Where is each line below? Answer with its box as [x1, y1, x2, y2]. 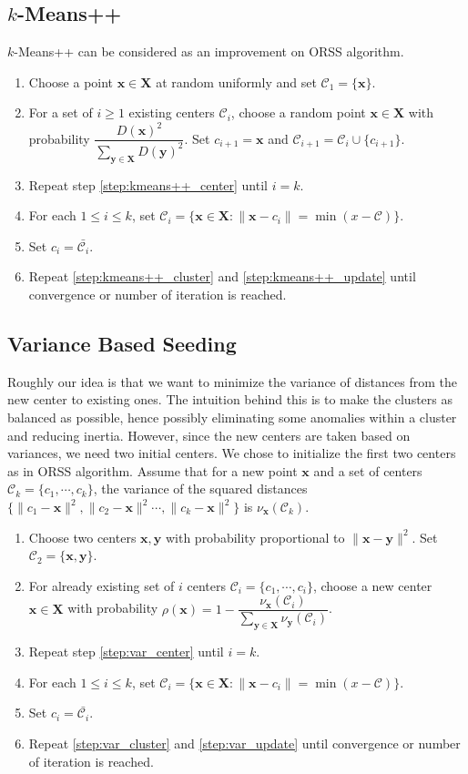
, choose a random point [230, 103, 366, 122]
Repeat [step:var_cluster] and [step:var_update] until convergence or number [28, 734, 461, 753]
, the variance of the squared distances [93, 479, 308, 498]
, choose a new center [312, 575, 432, 595]
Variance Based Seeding [7, 330, 237, 358]
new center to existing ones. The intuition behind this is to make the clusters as [7, 390, 453, 409]
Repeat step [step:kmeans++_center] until [28, 175, 268, 194]
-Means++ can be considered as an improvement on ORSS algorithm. [14, 42, 404, 61]
